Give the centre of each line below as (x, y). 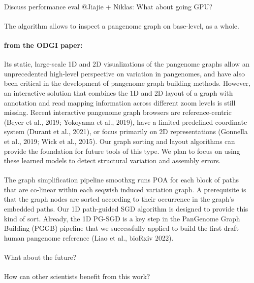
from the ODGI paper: (43, 45)
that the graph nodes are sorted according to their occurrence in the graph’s (119, 199)
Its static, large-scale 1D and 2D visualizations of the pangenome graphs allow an (127, 64)
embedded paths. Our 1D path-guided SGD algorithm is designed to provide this (126, 209)
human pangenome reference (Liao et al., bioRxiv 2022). (89, 237)
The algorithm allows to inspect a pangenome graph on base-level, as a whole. (122, 25)
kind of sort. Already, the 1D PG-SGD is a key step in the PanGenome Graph (122, 218)
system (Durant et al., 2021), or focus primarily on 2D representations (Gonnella (126, 131)
